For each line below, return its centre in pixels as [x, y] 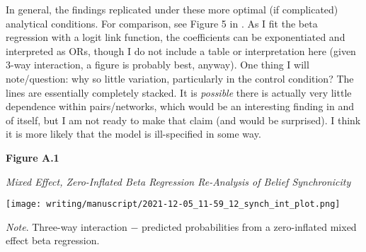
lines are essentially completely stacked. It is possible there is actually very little [179, 92]
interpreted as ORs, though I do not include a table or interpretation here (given [181, 50]
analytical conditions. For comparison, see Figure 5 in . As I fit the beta [162, 23]
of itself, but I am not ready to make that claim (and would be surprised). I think [183, 120]
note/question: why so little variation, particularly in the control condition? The [180, 78]
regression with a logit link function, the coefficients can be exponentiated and [176, 37]
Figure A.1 [33, 157]
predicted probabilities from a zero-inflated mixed [249, 226]
